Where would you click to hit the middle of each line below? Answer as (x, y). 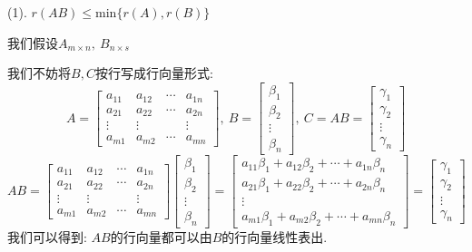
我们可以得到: (47, 236)
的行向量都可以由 (161, 238)
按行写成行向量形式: (154, 73)
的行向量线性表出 (273, 238)
